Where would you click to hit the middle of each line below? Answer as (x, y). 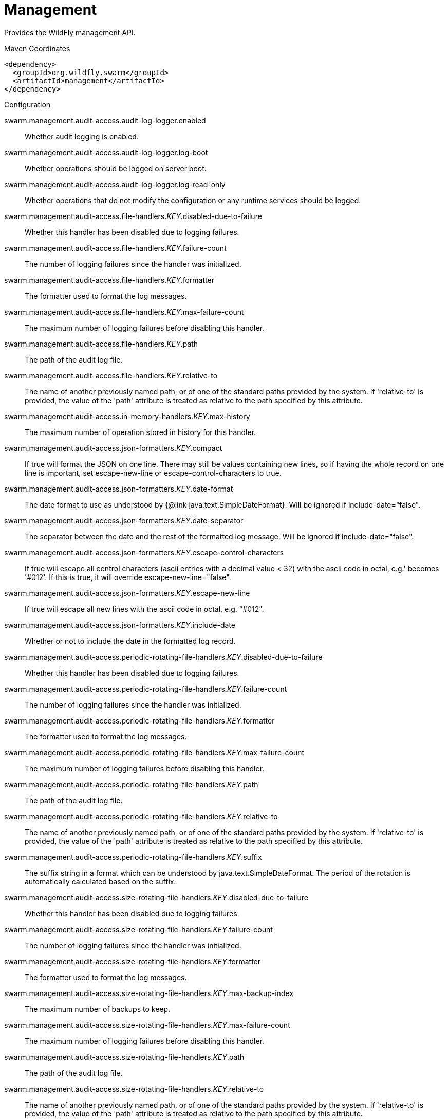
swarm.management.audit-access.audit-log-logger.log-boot (106, 152)
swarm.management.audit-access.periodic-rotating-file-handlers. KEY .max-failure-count (154, 752)
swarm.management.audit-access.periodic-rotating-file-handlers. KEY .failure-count (146, 689)
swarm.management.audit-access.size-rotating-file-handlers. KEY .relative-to (134, 1089)
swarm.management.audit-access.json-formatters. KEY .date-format (119, 489)
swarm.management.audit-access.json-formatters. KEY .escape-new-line (127, 593)
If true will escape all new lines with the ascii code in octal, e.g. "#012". (144, 609)
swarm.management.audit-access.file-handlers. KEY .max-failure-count (124, 312)
